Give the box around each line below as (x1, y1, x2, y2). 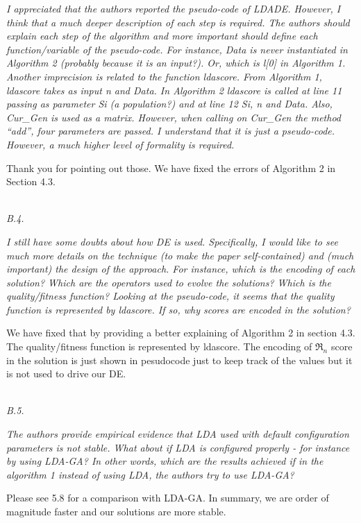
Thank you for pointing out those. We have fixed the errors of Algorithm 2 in (6, 160, 336, 175)
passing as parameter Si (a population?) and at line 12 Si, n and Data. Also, (6, 96, 333, 111)
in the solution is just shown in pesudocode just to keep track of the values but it (6, 352, 353, 367)
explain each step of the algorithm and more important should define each (6, 28, 318, 43)
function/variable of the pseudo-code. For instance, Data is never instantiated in (6, 42, 348, 56)
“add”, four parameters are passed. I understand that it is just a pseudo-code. (6, 123, 335, 138)
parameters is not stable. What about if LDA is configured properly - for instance (6, 440, 350, 454)
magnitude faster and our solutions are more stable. (6, 504, 226, 518)
